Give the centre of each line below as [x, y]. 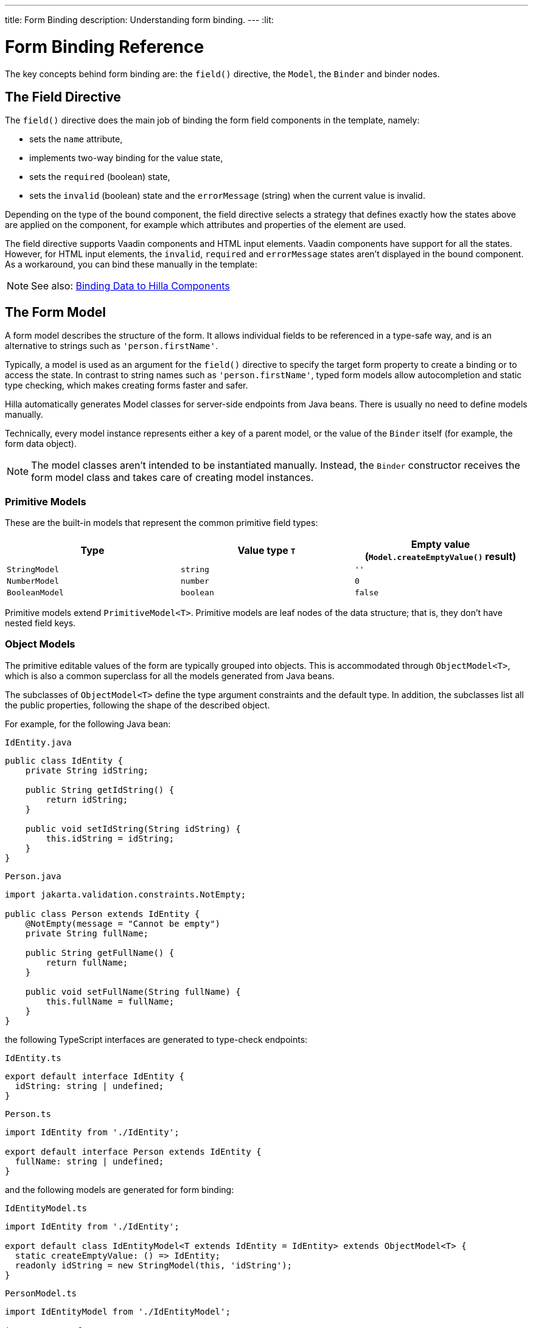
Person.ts [28, 1114]
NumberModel [33, 581]
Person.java [33, 876]
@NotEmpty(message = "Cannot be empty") [123, 923]
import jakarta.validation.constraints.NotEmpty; [126, 894]
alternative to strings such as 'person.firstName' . [111, 346]
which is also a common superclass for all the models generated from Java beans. [170, 676]
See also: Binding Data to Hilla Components [131, 286]
